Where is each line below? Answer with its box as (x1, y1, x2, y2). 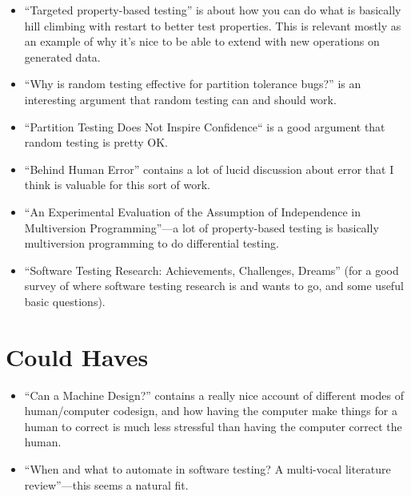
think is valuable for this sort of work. (24, 176, 210, 193)
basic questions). (24, 292, 106, 309)
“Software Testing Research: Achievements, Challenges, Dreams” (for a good (24, 261, 399, 278)
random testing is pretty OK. (24, 134, 168, 151)
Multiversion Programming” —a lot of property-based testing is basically (24, 219, 379, 236)
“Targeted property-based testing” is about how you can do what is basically (24, 2, 401, 18)
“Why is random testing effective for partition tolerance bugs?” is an (24, 75, 361, 92)
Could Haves (6, 340, 149, 373)
